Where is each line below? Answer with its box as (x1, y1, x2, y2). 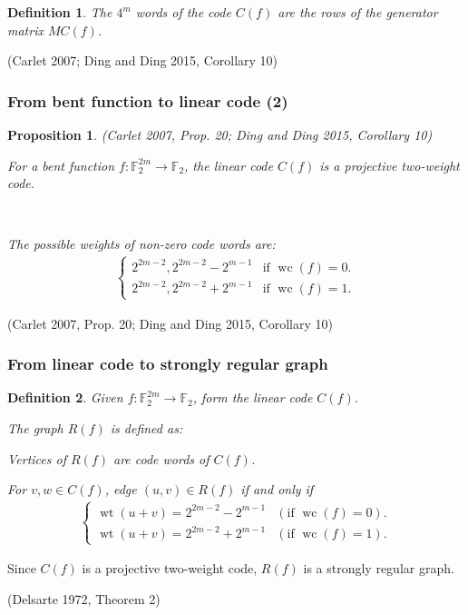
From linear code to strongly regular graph (7, 352, 328, 375)
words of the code (135, 3, 231, 21)
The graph (7, 418, 63, 437)
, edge (104, 480, 137, 499)
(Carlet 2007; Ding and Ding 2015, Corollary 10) (7, 51, 278, 70)
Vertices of (7, 449, 66, 468)
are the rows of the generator (278, 3, 438, 21)
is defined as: (110, 418, 183, 437)
